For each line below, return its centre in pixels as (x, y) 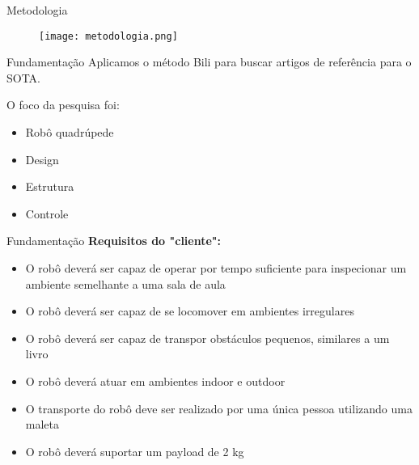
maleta (42, 424)
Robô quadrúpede (70, 132)
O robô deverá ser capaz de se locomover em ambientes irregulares (190, 311)
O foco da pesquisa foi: (63, 105)
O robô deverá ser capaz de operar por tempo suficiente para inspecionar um (216, 268)
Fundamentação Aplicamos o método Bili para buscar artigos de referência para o (209, 62)
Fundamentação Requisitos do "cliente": (114, 241)
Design (42, 159)
